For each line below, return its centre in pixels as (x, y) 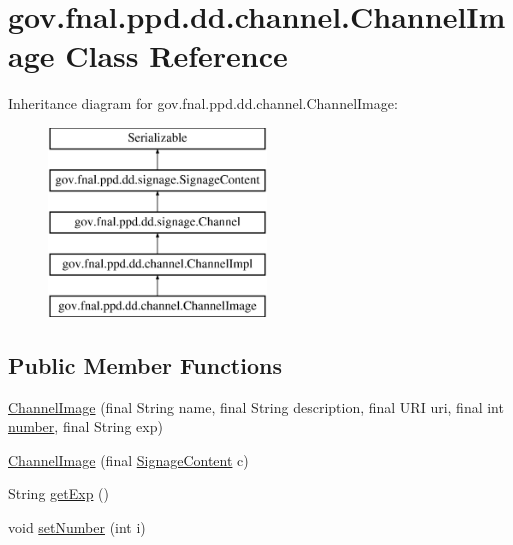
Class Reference (176, 55)
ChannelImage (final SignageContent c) (128, 459)
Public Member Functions (145, 364)
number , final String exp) (85, 426)
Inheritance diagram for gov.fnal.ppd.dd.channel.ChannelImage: (203, 103)
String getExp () (58, 493)
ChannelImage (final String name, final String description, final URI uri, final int (256, 406)
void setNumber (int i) (77, 527)
